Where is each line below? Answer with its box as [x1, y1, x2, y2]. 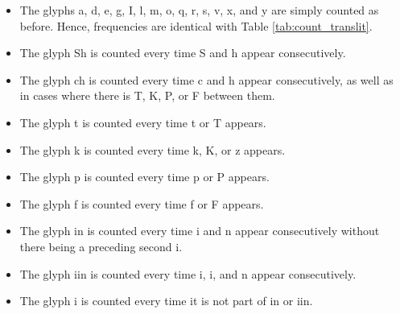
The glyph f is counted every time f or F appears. [19, 195, 264, 212]
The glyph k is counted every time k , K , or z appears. [19, 141, 286, 158]
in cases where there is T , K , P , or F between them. [19, 87, 275, 104]
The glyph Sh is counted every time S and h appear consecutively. [19, 44, 346, 61]
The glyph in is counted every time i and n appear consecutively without [19, 222, 380, 239]
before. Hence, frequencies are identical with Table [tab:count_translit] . [19, 17, 373, 34]
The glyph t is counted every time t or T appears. [19, 114, 266, 130]
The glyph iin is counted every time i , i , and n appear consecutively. [19, 265, 357, 282]
